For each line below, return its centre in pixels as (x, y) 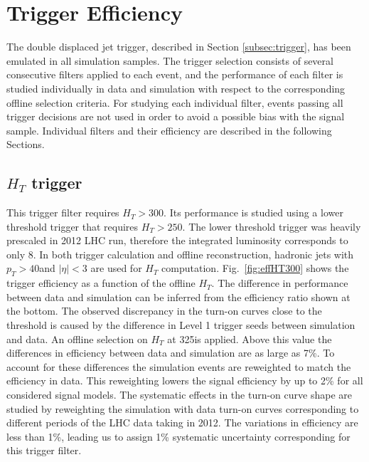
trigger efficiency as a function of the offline (101, 283)
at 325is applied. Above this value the (250, 338)
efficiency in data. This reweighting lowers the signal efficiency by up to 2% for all (185, 380)
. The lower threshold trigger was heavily (272, 226)
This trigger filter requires (63, 212)
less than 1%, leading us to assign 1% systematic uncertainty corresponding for (178, 436)
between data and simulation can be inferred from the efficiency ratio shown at (178, 296)
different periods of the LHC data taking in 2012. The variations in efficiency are (182, 422)
